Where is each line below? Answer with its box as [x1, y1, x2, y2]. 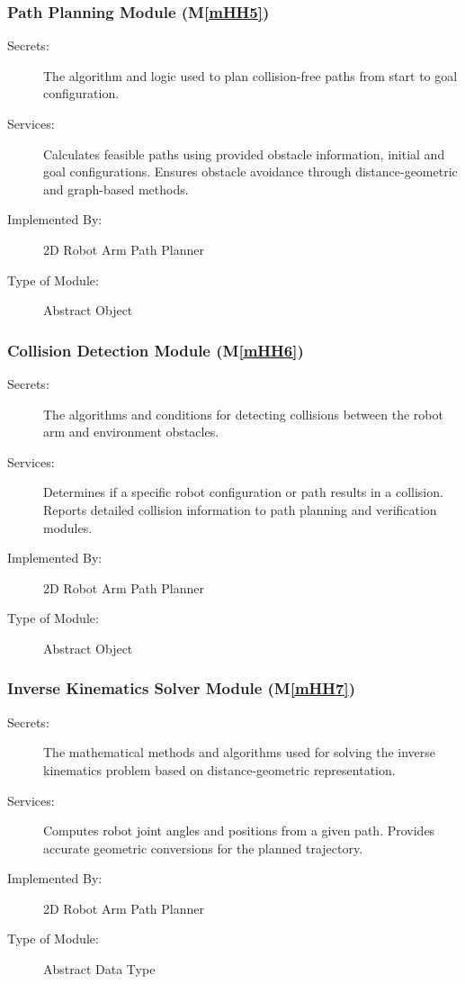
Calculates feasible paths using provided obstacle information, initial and [43, 144, 445, 163]
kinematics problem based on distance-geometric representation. [43, 760, 396, 779]
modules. [43, 518, 93, 537]
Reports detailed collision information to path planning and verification [43, 500, 437, 519]
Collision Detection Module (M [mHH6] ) [7, 339, 304, 361]
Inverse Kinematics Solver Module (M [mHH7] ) [7, 677, 356, 700]
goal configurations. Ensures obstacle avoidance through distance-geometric [43, 162, 458, 181]
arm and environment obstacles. [43, 422, 219, 441]
